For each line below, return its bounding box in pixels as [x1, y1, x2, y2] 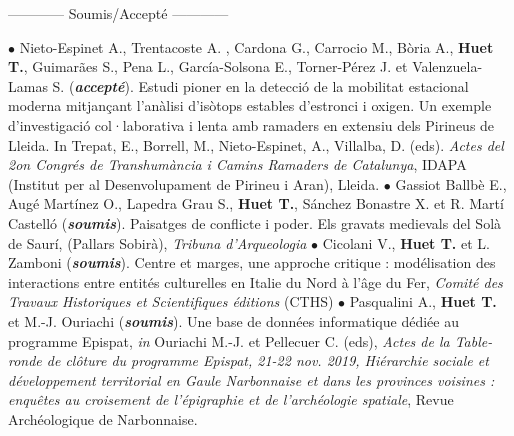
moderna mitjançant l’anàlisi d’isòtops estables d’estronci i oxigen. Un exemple [8, 95, 492, 116]
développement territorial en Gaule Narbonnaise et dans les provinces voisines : [8, 369, 495, 390]
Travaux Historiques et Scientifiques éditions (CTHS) [8, 291, 334, 312]
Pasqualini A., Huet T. [349, 291, 497, 312]
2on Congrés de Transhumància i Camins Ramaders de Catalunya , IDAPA [8, 154, 467, 175]
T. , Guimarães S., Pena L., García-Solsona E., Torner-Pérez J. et [8, 56, 408, 77]
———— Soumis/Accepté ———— [8, 3, 229, 23]
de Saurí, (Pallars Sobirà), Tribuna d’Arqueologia [8, 232, 307, 253]
